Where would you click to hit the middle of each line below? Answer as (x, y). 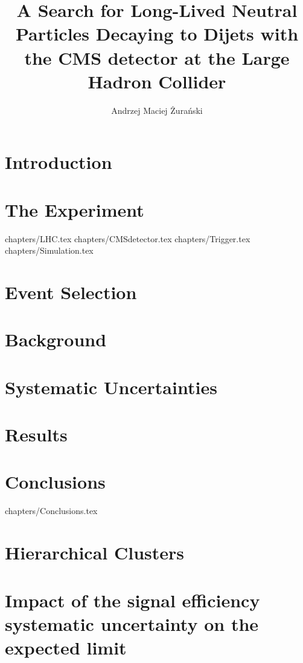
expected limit (66, 647)
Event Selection (71, 292)
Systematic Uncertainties (111, 387)
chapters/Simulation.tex (49, 250)
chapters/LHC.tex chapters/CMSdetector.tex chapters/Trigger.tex (128, 238)
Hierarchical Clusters (94, 552)
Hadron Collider (157, 81)
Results (36, 434)
